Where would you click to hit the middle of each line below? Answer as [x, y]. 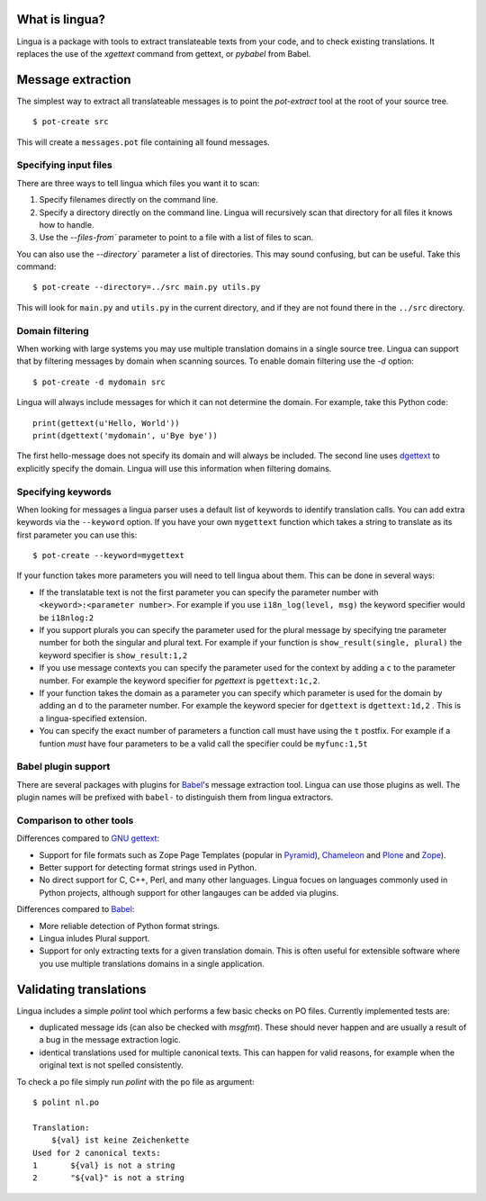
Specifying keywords [64, 492]
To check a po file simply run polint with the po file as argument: [136, 1081]
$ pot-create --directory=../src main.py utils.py [147, 287]
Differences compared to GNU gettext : [88, 838]
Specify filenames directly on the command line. [129, 200]
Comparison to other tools [75, 820]
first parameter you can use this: [77, 535]
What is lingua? [61, 19]
